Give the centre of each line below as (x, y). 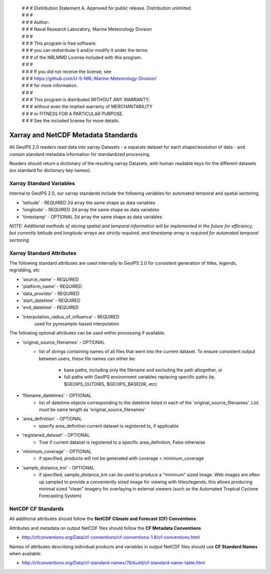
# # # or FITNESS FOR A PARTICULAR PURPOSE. (73, 114)
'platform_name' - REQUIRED (52, 286)
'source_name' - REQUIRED (50, 279)
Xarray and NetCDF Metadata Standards (74, 135)
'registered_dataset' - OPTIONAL (56, 435)
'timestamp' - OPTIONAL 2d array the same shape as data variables (92, 217)
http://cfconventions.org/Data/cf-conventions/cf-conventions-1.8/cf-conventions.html (111, 537)
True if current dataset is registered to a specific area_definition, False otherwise (122, 442)
